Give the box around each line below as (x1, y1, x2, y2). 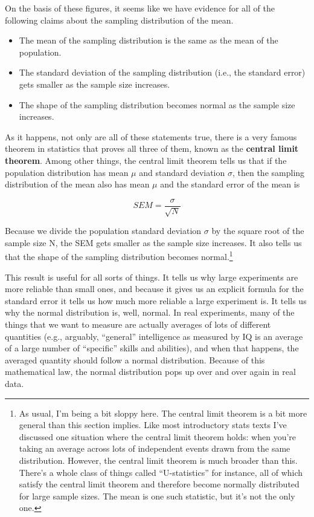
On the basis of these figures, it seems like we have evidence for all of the (5, 2, 275, 14)
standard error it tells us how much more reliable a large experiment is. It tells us (5, 294, 307, 307)
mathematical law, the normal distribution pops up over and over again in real (5, 365, 296, 378)
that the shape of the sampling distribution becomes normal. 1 (5, 249, 233, 263)
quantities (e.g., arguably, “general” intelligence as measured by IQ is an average (5, 330, 303, 342)
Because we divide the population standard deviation (5, 224, 202, 237)
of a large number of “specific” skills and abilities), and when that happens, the (5, 342, 299, 354)
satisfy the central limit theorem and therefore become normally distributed (19, 478, 300, 490)
